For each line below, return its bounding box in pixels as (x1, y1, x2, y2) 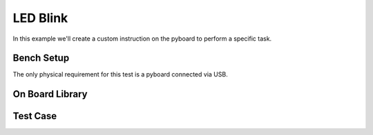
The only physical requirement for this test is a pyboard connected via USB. (12, 70, 228, 79)
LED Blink (12, 10, 68, 25)
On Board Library (12, 88, 88, 100)
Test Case (12, 110, 57, 122)
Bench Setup (12, 52, 70, 64)
